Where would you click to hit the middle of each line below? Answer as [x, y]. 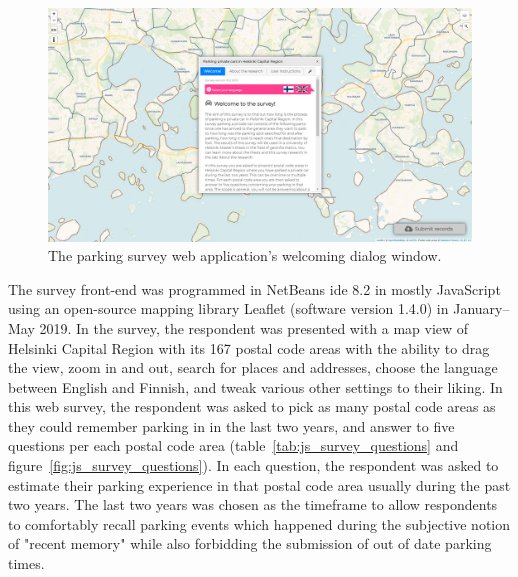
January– [481, 308]
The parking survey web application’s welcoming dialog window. [245, 255]
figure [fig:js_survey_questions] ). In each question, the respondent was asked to [253, 465]
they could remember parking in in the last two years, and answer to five [231, 425]
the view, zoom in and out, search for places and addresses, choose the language [253, 367]
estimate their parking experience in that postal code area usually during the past [259, 484]
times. [26, 563]
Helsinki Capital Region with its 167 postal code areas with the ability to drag [249, 347]
